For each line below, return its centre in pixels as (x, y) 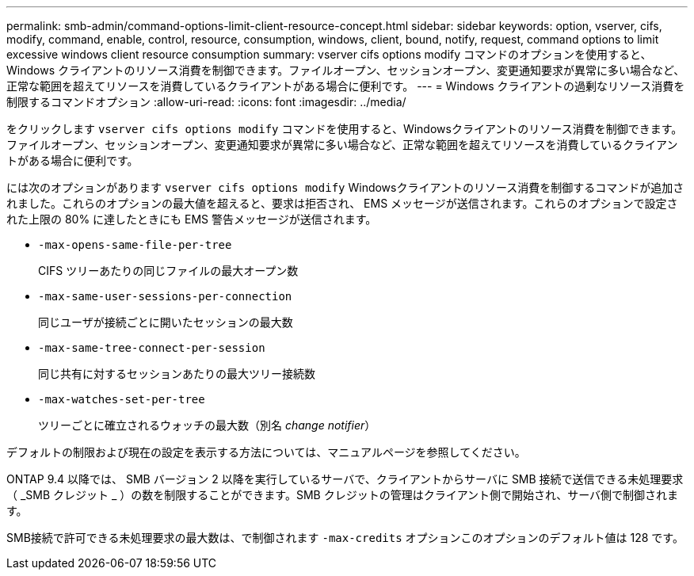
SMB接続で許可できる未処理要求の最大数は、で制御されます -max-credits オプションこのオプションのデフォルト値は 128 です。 (345, 538)
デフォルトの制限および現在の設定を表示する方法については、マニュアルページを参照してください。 (266, 452)
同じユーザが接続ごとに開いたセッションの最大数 (166, 322)
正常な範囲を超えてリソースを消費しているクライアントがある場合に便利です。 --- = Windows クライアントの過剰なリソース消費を (346, 86)
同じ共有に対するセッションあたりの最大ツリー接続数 (177, 374)
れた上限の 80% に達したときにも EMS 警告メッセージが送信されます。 (192, 219)
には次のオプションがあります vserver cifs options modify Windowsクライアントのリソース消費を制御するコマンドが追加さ (345, 187)
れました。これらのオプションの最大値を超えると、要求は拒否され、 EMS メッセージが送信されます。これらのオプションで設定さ (342, 203)
